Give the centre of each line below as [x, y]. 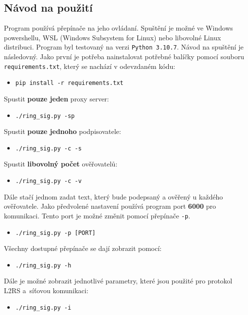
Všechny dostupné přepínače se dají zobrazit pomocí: [83, 248]
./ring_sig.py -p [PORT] [55, 233]
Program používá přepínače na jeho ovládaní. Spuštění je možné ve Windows [119, 28]
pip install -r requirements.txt [69, 83]
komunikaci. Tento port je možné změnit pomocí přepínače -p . [97, 215]
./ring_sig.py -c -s [48, 148]
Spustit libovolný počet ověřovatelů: [61, 164]
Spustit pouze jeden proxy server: [56, 98]
